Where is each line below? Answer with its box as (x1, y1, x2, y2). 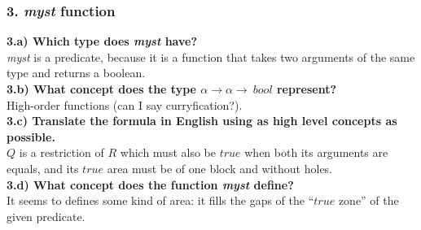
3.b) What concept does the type (7, 80, 196, 97)
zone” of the (338, 192, 399, 209)
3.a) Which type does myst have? (7, 33, 198, 50)
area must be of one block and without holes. (107, 159, 333, 176)
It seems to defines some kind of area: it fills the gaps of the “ (7, 192, 314, 209)
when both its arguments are (244, 144, 388, 161)
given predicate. (7, 207, 86, 224)
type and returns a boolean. (7, 64, 146, 81)
